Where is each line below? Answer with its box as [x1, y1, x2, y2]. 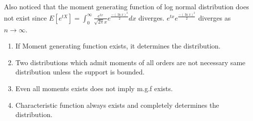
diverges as [198, 12, 231, 23]
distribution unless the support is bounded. [15, 67, 145, 77]
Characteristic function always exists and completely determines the [15, 99, 219, 110]
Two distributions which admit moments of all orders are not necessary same [15, 57, 246, 67]
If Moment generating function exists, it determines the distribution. [15, 41, 221, 51]
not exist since [4, 12, 47, 23]
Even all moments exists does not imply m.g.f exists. [15, 83, 173, 94]
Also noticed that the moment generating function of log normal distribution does [4, 1, 249, 11]
